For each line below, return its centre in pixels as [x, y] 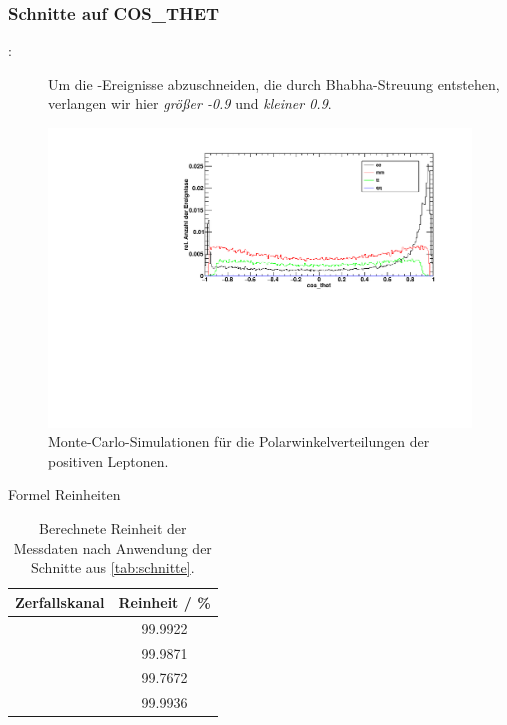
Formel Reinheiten [64, 494]
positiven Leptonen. [108, 460]
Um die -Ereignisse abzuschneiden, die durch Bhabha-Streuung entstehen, [274, 83]
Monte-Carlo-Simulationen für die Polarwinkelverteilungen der [239, 441]
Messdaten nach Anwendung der [112, 547]
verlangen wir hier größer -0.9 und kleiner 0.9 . [190, 103]
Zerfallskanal [60, 601]
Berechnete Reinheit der [113, 528]
